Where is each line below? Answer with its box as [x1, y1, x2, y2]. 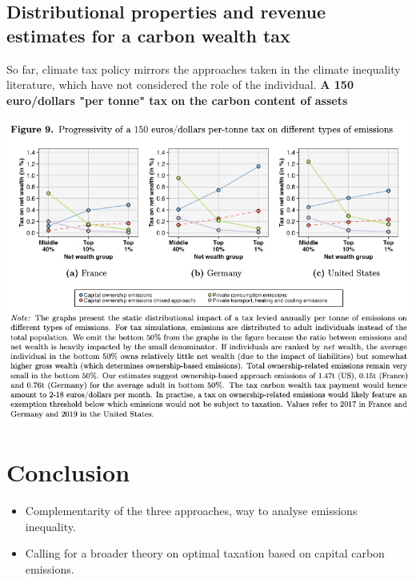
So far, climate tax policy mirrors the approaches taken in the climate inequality [6, 60, 401, 77]
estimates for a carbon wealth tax [6, 22, 290, 47]
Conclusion [6, 456, 130, 488]
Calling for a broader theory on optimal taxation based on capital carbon [25, 545, 385, 562]
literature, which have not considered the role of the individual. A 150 [6, 76, 354, 93]
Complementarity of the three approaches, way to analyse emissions [25, 501, 358, 518]
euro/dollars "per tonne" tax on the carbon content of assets [6, 91, 348, 108]
